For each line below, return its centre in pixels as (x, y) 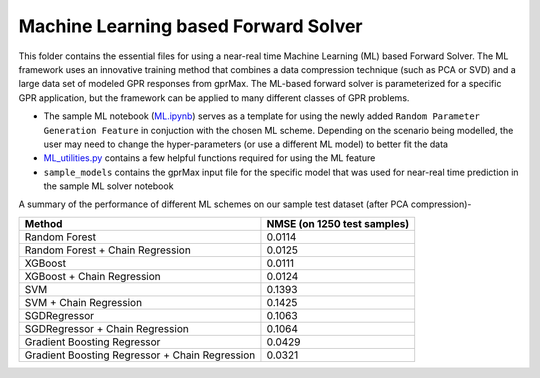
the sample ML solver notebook (108, 186)
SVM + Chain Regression (83, 302)
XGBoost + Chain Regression (93, 276)
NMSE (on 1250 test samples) (338, 223)
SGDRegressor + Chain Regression (106, 328)
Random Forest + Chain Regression (108, 250)
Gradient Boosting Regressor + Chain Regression (140, 355)
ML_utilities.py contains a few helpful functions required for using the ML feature (209, 158)
